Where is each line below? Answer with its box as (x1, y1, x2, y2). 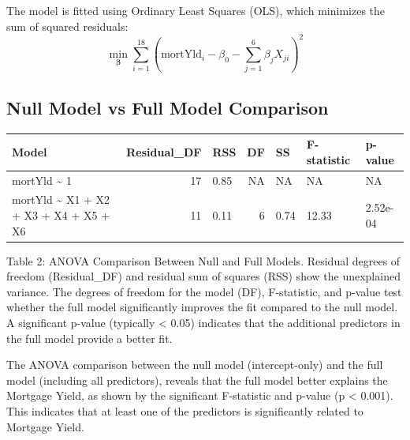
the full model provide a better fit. (6, 329, 173, 346)
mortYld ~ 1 (12, 171, 72, 188)
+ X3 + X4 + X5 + (12, 206, 110, 223)
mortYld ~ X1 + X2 (12, 191, 110, 208)
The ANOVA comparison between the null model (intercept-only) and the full (6, 356, 383, 373)
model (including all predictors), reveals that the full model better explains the (6, 371, 388, 388)
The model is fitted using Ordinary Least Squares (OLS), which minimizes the (6, 2, 386, 18)
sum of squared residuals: (6, 17, 129, 34)
